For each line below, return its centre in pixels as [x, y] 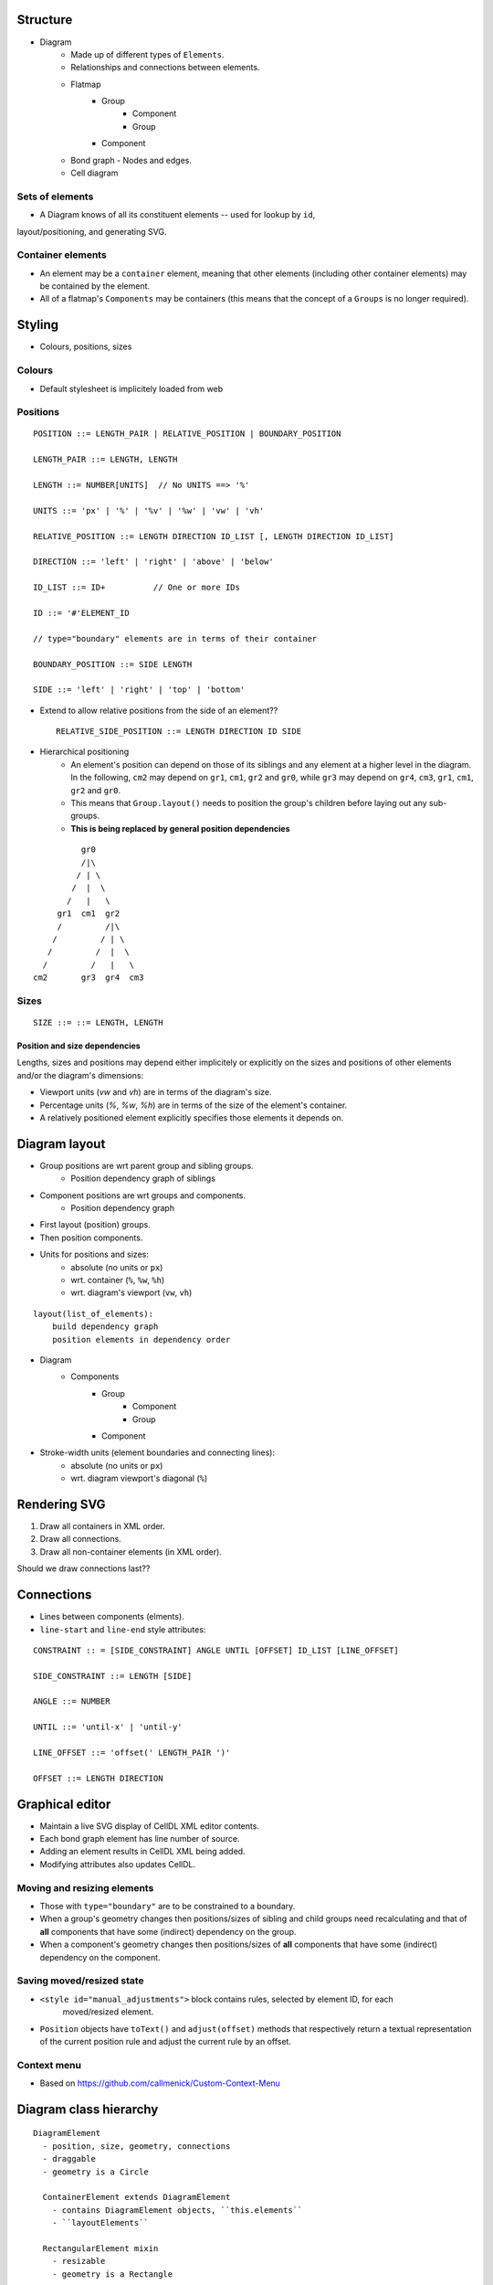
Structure [45, 20]
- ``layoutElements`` [100, 2223]
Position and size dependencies [79, 1046]
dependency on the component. [100, 1957]
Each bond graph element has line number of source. [140, 1839]
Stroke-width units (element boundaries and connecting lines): [157, 1452]
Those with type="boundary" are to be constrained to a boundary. [168, 1907]
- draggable [69, 2159]
